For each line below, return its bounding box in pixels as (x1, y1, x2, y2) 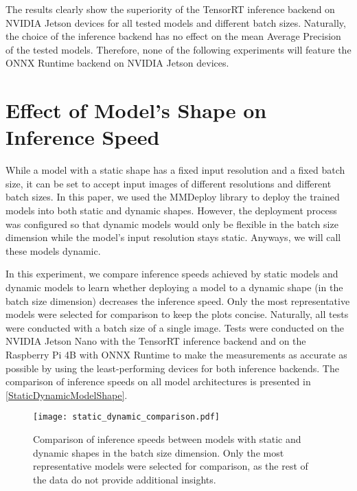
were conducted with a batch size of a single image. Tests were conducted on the (5, 320, 345, 334)
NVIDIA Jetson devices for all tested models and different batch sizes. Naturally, (5, 15, 346, 30)
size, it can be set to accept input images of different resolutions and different (5, 176, 332, 190)
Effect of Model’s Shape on (5, 96, 267, 124)
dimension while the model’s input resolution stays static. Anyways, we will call (5, 230, 341, 244)
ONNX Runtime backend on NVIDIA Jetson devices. (5, 56, 229, 70)
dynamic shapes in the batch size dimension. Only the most (33, 445, 284, 459)
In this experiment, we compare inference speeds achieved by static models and (5, 266, 338, 281)
